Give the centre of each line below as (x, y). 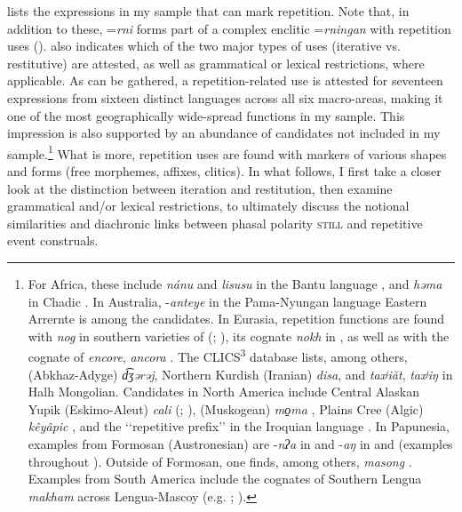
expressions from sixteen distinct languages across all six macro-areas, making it (225, 97)
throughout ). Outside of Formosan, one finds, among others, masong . (220, 461)
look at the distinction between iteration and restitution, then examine (200, 188)
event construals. (53, 240)
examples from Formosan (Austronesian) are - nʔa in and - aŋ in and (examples (240, 443)
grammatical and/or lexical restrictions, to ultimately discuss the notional (208, 206)
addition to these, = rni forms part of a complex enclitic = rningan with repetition (229, 28)
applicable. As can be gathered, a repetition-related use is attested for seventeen (225, 80)
